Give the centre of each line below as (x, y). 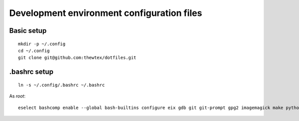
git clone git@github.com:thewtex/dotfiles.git (77, 58)
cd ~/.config (34, 51)
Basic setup (28, 31)
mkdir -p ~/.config (42, 44)
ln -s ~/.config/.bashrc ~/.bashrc (62, 85)
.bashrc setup (31, 72)
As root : (17, 96)
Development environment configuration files (106, 13)
